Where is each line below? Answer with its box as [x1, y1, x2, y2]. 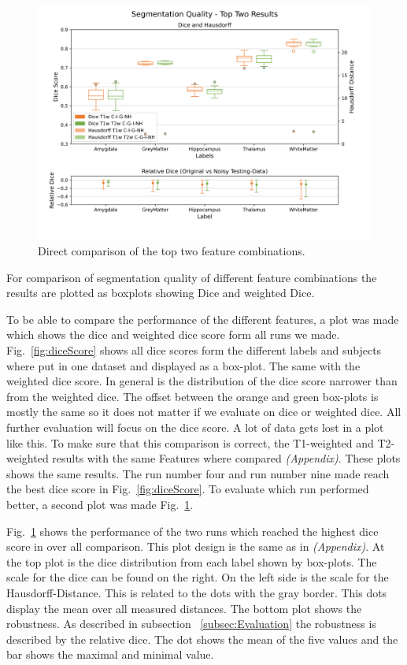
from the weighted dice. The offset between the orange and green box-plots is [6, 388, 379, 404]
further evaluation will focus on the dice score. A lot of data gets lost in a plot [6, 419, 384, 435]
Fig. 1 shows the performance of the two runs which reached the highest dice [6, 522, 379, 539]
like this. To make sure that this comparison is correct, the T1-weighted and [6, 434, 374, 451]
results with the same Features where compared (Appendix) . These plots [52, 450, 401, 466]
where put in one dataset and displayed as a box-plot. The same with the [6, 357, 361, 373]
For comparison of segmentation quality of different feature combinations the [6, 269, 377, 285]
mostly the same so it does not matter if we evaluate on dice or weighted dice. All [6, 403, 401, 420]
